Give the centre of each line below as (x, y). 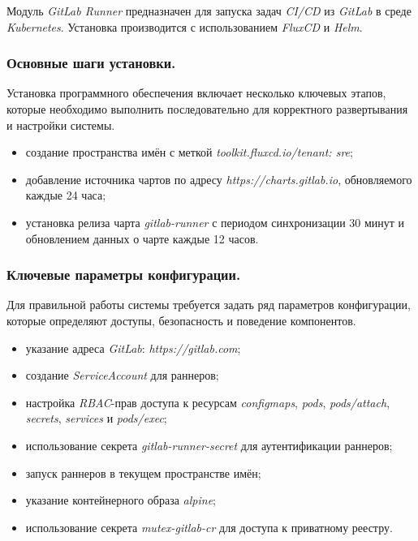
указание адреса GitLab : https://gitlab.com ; (133, 348)
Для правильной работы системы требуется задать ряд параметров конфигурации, (209, 305)
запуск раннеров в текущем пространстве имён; (143, 472)
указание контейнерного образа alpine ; (121, 500)
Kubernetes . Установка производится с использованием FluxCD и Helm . (185, 26)
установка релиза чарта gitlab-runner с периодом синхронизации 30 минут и (215, 222)
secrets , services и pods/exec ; (96, 418)
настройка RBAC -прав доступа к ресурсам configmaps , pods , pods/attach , (208, 402)
